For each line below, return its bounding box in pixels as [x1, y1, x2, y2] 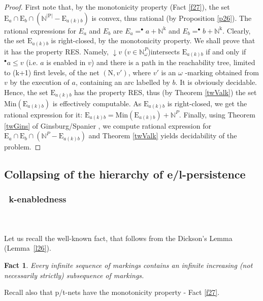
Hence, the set [4, 87, 48, 97]
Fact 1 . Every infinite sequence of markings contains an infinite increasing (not [4, 260, 253, 270]
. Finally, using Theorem [179, 109, 255, 119]
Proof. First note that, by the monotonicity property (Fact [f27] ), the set [4, 2, 230, 12]
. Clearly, [222, 25, 251, 36]
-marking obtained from [185, 67, 259, 77]
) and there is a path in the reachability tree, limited [91, 57, 255, 68]
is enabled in [46, 57, 86, 68]
